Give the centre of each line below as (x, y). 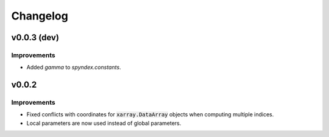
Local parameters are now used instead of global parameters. (104, 123)
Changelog (40, 16)
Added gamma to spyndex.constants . (74, 68)
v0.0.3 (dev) (35, 37)
